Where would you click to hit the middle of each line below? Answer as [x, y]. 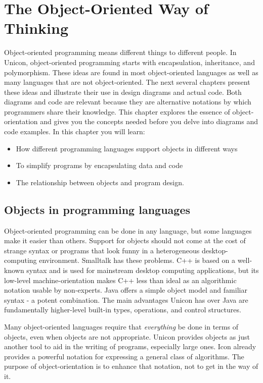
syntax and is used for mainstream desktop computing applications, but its [143, 270]
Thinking [36, 28]
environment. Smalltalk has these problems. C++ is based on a [137, 260]
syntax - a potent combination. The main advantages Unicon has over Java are [126, 299]
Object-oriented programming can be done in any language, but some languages [128, 230]
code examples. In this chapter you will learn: [75, 131]
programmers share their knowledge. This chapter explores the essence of [117, 111]
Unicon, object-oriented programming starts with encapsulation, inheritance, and [129, 62]
